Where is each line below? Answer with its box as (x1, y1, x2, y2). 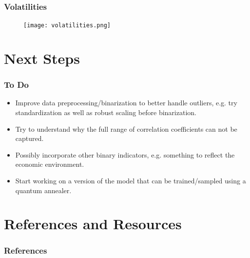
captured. (15, 133, 44, 143)
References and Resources (4, 214, 182, 234)
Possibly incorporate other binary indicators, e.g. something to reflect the (15, 149, 235, 159)
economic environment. (15, 159, 84, 169)
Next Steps (4, 48, 80, 68)
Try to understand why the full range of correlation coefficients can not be (15, 123, 237, 134)
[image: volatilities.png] (23, 22, 111, 29)
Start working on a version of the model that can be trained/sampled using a (15, 176, 246, 186)
